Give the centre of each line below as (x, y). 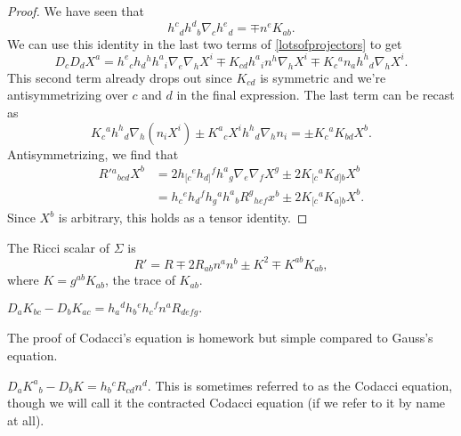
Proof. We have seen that (76, 11)
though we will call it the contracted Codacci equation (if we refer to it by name (226, 403)
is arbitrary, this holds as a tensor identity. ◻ (183, 218)
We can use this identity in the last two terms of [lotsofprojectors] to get (205, 43)
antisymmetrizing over (68, 95)
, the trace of (140, 280)
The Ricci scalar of (59, 247)
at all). (26, 420)
